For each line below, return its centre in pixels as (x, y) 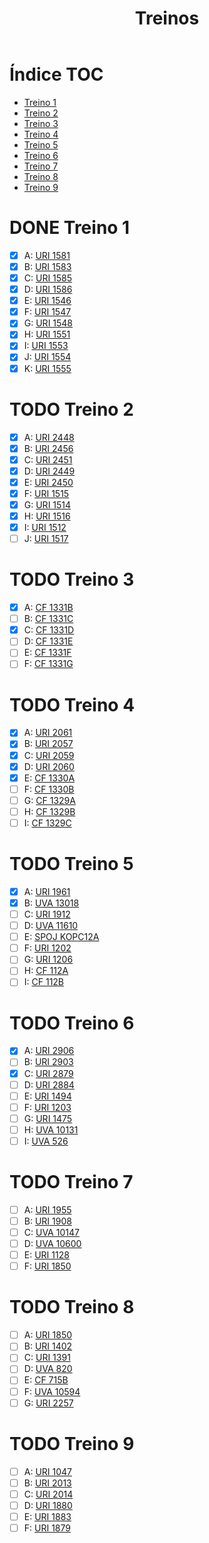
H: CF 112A (46, 971)
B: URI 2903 (48, 1062)
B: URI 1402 (48, 1346)
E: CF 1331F (47, 653)
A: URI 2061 (48, 733)
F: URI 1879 (47, 1528)
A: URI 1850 (48, 1335)
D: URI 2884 (49, 1084)
